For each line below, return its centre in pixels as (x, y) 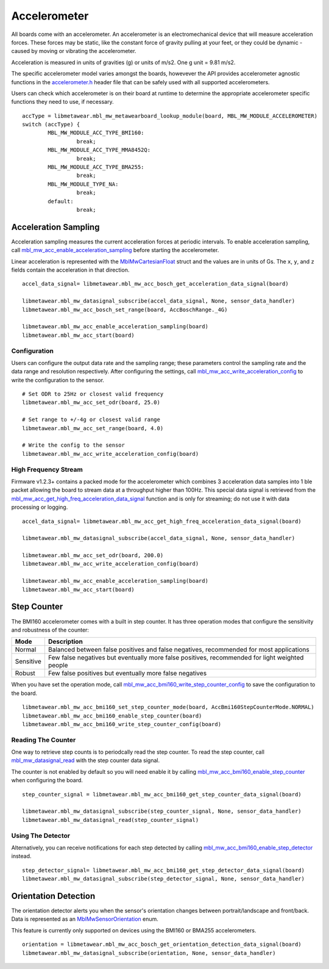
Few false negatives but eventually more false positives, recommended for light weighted (176, 658)
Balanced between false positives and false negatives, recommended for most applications (179, 650)
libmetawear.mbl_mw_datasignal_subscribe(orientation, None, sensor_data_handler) (149, 953)
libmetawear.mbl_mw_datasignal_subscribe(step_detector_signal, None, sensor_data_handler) (163, 879)
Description (65, 642)
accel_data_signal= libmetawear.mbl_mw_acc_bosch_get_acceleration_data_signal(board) (155, 284)
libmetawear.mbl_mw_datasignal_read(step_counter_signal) (111, 820)
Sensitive (28, 661)
